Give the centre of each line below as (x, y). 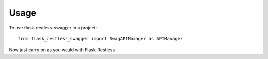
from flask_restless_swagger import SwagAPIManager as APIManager (100, 39)
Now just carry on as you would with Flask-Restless (62, 50)
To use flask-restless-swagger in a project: (53, 28)
